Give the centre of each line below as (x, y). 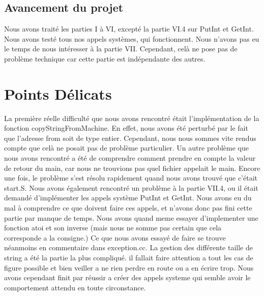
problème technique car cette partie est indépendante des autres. (105, 58)
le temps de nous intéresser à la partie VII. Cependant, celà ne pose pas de (121, 49)
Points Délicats (58, 93)
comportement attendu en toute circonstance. (75, 287)
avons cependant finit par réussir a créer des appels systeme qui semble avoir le (127, 277)
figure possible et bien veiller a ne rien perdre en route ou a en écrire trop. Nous (129, 267)
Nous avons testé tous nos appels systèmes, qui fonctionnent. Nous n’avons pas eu (132, 38)
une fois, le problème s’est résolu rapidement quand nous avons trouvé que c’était (131, 178)
